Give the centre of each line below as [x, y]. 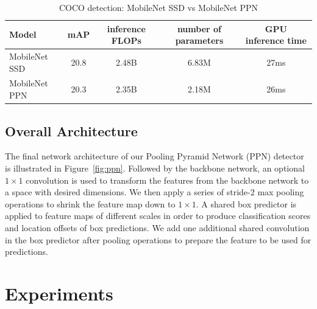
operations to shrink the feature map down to [90, 203]
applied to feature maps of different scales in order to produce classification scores [158, 216]
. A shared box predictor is [246, 203]
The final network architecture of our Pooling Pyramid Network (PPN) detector [155, 156]
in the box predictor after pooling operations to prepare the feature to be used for [158, 239]
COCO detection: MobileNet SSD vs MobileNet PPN [158, 7]
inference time [276, 40]
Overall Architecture [71, 130]
